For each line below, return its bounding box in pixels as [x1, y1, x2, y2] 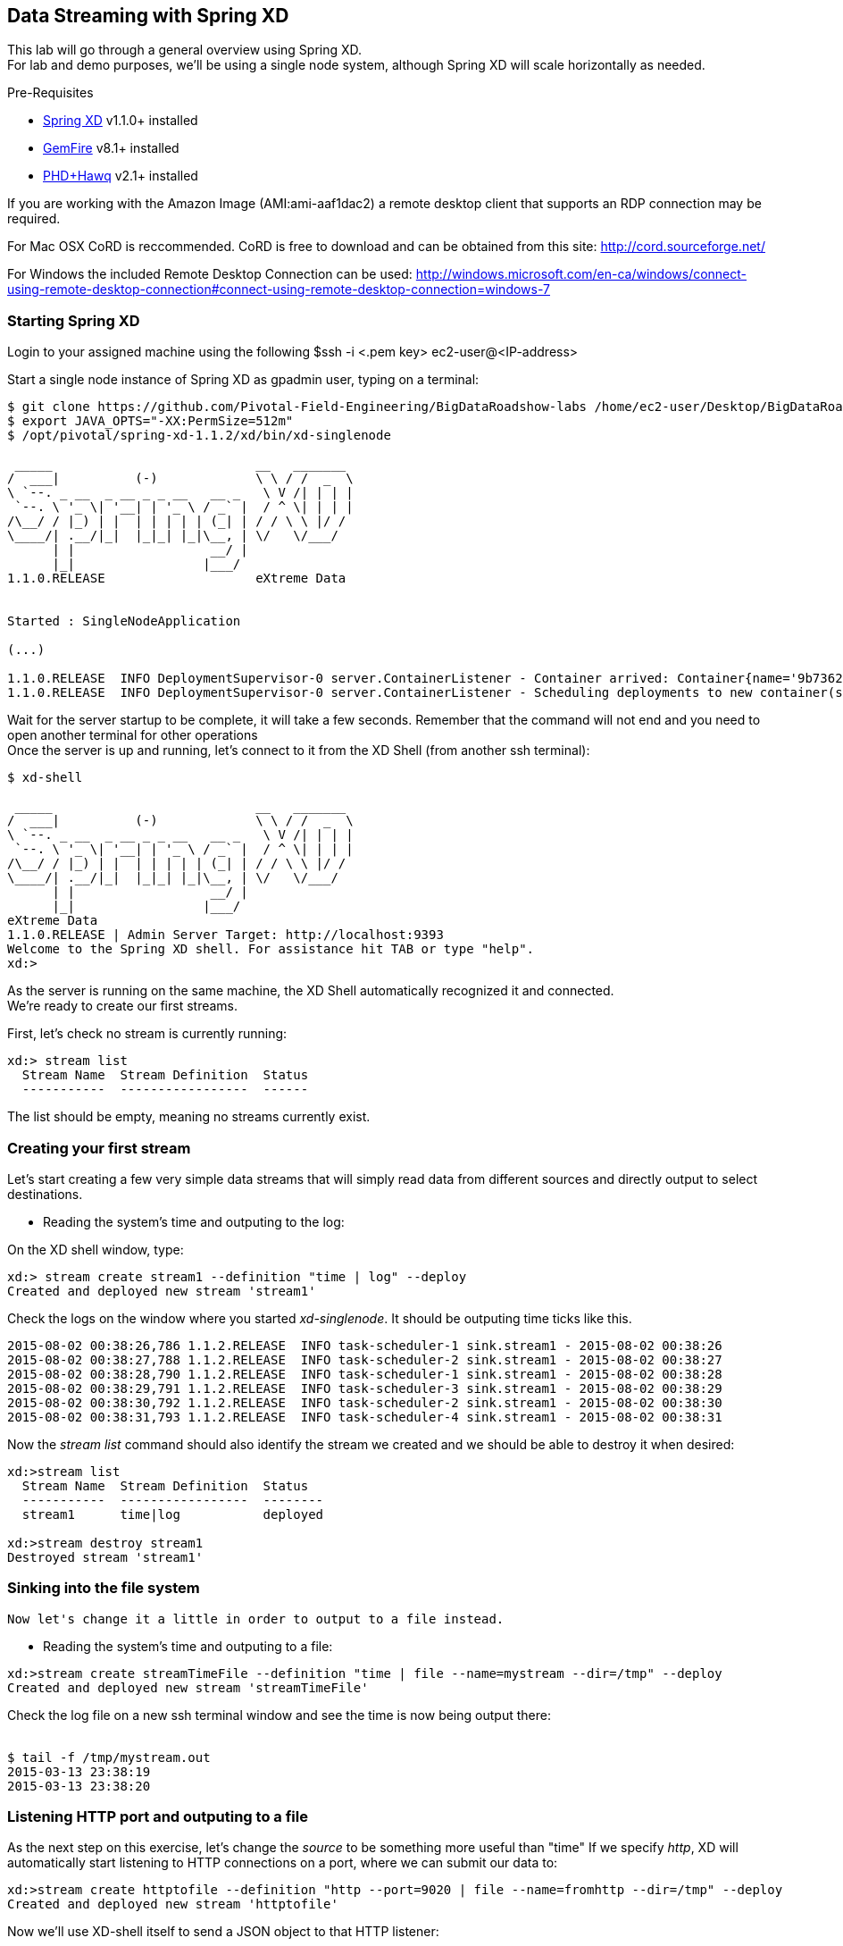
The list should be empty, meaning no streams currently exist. [7, 1109, 371, 1125]
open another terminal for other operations [7, 727, 258, 743]
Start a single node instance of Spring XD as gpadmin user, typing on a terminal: [7, 372, 480, 388]
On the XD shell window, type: [7, 1241, 184, 1257]
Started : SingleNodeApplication [7, 614, 241, 629]
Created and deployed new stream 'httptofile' [7, 1897, 338, 1912]
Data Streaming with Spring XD [7, 4, 289, 27]
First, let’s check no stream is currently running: [7, 1026, 288, 1042]
